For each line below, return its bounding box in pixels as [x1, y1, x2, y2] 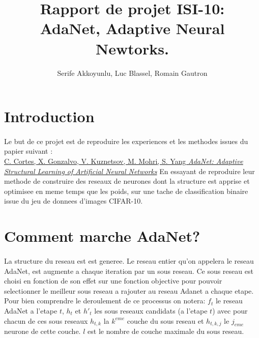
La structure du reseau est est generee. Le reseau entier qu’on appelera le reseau [4, 256, 254, 266]
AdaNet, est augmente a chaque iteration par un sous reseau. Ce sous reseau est [4, 265, 253, 276]
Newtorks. [96, 38, 169, 59]
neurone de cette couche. [4, 326, 81, 336]
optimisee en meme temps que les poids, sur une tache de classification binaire [4, 185, 248, 196]
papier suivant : [4, 146, 53, 156]
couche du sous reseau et [127, 315, 204, 326]
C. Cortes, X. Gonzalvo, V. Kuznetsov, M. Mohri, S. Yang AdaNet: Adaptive [4, 156, 243, 166]
